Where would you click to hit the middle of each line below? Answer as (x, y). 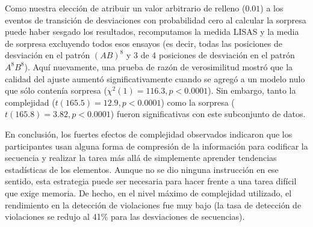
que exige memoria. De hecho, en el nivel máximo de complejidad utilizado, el (148, 192)
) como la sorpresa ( (198, 102)
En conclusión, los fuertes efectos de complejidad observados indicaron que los (149, 134)
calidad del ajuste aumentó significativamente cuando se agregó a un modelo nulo (155, 78)
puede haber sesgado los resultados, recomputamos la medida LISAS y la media (152, 32)
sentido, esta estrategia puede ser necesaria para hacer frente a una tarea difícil (151, 181)
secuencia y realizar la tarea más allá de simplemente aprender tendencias (141, 158)
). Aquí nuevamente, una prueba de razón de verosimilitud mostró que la (159, 66)
